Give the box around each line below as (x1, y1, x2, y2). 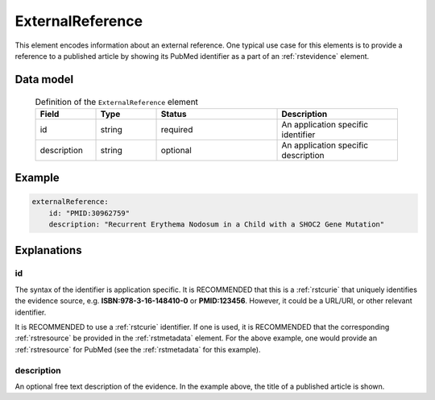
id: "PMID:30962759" (48, 208, 130, 218)
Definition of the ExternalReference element (35, 96, 199, 107)
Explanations (14, 243, 82, 257)
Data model (14, 73, 74, 86)
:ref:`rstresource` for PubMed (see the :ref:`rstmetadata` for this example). (14, 344, 261, 354)
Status (160, 108, 187, 119)
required (160, 123, 193, 135)
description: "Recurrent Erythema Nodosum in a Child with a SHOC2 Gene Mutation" (48, 220, 385, 229)
